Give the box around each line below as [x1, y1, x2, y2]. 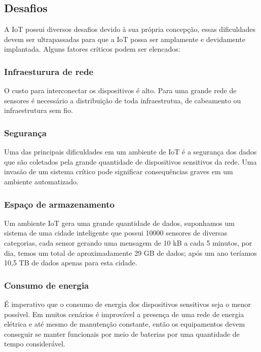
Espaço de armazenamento [4, 198, 115, 210]
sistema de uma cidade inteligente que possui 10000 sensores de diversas [4, 227, 228, 238]
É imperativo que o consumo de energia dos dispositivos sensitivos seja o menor [4, 298, 251, 309]
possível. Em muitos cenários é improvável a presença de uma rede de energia [4, 308, 244, 319]
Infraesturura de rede [4, 65, 94, 77]
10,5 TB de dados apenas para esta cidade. [4, 257, 137, 268]
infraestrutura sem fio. [4, 105, 73, 115]
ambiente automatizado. [4, 176, 79, 186]
